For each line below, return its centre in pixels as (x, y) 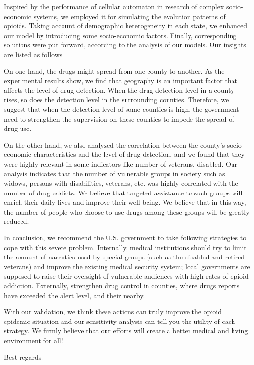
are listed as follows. (34, 54)
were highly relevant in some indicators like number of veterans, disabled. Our (121, 163)
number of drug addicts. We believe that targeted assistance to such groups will (123, 192)
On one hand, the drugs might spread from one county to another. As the (114, 71)
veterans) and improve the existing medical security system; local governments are (127, 266)
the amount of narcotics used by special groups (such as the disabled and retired (125, 257)
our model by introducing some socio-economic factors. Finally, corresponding (120, 35)
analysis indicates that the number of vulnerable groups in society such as (115, 173)
